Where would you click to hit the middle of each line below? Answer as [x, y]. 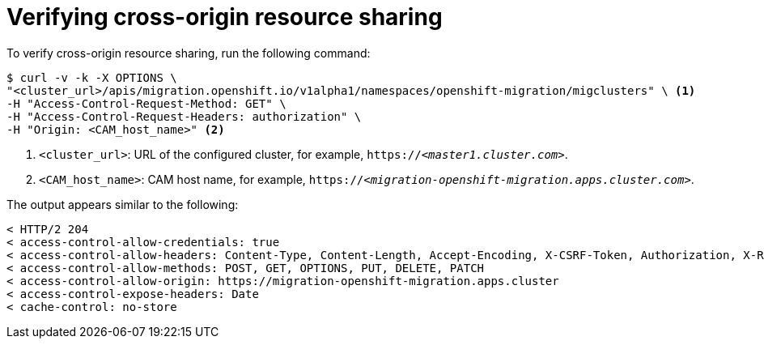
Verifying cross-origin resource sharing [225, 17]
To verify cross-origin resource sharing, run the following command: [189, 53]
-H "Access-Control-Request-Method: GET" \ [146, 103]
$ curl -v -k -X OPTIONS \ [92, 77]
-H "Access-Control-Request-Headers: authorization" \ [184, 116]
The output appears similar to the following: [123, 204]
